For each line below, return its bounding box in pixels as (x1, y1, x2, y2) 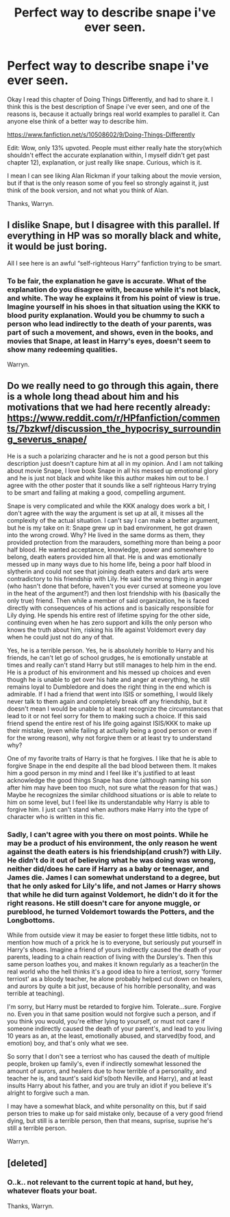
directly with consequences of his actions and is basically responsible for (7, 604, 214, 612)
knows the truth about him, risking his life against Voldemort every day (7, 626, 207, 634)
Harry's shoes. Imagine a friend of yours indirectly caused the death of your (7, 945, 222, 954)
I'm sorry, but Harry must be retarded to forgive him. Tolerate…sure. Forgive (7, 1003, 221, 1011)
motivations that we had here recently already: (7, 401, 211, 413)
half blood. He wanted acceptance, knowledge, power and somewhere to (7, 545, 214, 554)
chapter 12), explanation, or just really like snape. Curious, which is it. (7, 158, 202, 166)
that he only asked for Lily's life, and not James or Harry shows (7, 881, 221, 890)
